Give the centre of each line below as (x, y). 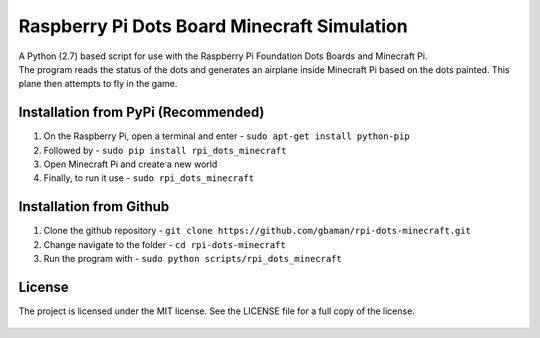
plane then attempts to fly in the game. (98, 84)
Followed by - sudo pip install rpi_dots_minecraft (165, 150)
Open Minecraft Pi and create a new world (130, 164)
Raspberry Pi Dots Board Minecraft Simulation (213, 26)
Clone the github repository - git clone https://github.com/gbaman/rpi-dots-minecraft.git (257, 231)
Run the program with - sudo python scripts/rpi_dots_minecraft (192, 259)
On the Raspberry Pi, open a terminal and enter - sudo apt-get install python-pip (226, 136)
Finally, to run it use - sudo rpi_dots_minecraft (149, 178)
